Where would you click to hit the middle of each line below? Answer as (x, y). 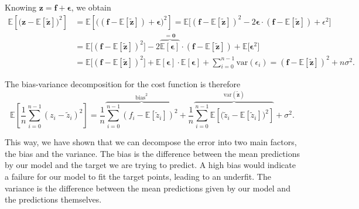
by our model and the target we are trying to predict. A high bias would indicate (150, 165)
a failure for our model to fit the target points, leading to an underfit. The (138, 177)
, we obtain (91, 7)
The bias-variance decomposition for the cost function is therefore (123, 84)
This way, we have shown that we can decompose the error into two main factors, (151, 142)
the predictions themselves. (53, 199)
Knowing (21, 7)
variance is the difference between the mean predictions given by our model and (148, 188)
